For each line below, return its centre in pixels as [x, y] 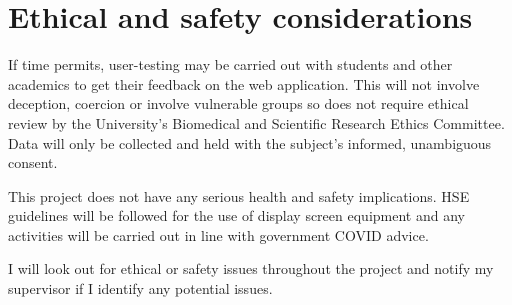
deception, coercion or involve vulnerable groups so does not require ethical [238, 103]
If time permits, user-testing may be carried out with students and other [230, 64]
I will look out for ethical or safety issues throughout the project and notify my [251, 268]
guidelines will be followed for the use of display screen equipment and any [236, 215]
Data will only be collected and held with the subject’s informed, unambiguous [250, 142]
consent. [33, 162]
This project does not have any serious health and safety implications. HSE [239, 195]
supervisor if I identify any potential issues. [140, 288]
